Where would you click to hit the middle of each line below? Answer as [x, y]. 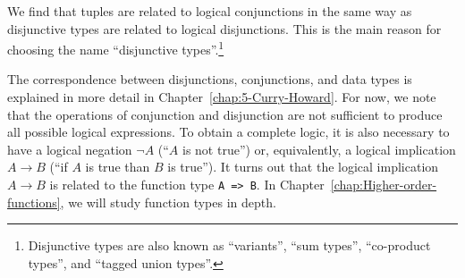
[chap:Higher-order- [384, 184]
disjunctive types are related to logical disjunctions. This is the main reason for [224, 28]
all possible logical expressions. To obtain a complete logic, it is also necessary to [228, 132]
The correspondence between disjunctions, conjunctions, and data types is [210, 79]
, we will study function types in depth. [168, 202]
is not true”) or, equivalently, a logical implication [319, 149]
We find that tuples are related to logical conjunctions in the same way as [210, 11]
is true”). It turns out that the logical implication [303, 167]
